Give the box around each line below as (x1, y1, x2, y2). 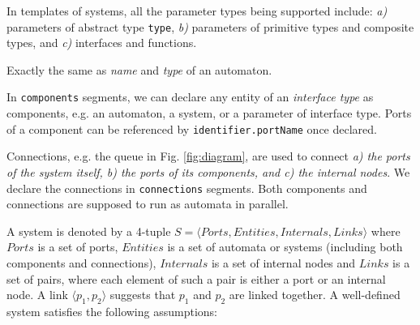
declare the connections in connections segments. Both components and (6, 179, 367, 196)
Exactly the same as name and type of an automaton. (6, 61, 272, 78)
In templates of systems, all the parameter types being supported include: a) (6, 2, 388, 19)
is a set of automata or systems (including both (167, 238, 403, 255)
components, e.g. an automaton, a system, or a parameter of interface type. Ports (6, 105, 412, 122)
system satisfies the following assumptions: (6, 302, 217, 319)
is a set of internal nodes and (211, 254, 356, 271)
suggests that (109, 286, 176, 303)
